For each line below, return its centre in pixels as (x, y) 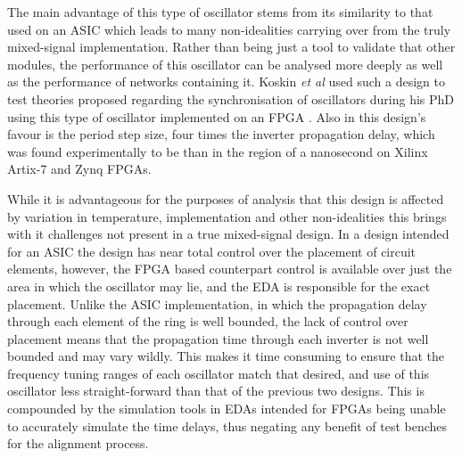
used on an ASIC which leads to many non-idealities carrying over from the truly (229, 29)
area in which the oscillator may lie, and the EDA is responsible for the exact (219, 286)
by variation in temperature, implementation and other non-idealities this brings (227, 216)
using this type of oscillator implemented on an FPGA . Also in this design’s (217, 116)
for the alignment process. (78, 443)
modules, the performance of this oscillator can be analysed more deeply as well (225, 64)
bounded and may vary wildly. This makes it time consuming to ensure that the (226, 356)
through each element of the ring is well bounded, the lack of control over (208, 321)
